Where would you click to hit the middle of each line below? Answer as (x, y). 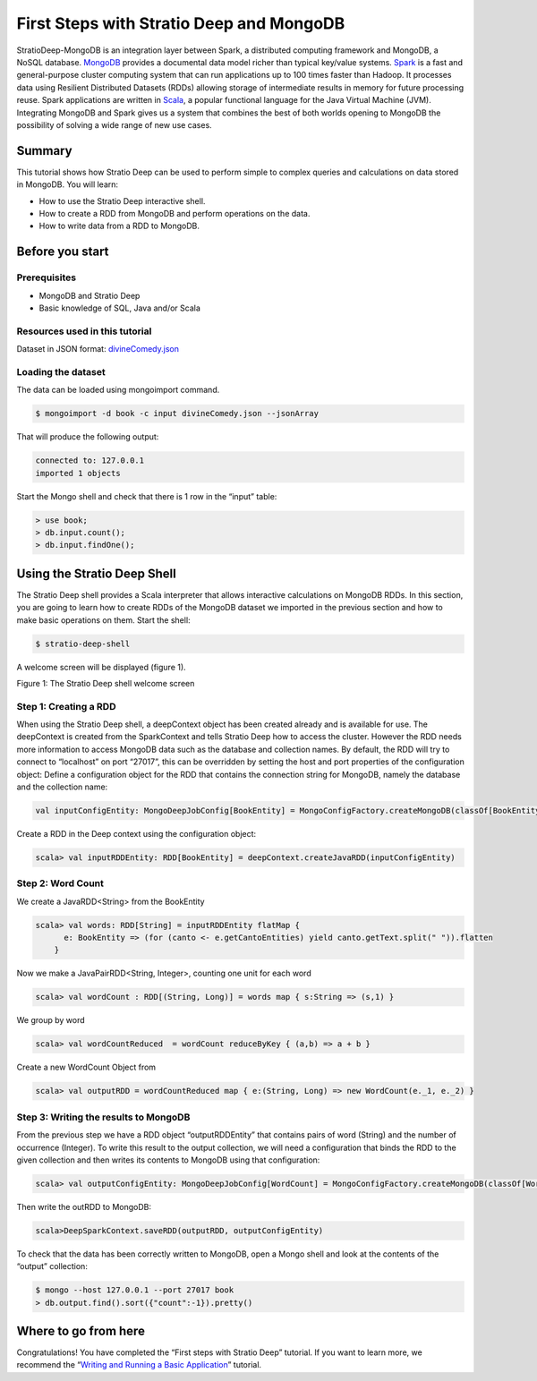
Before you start (63, 252)
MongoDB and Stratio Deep (89, 295)
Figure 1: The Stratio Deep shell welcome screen (106, 683)
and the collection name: (62, 787)
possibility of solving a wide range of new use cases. (114, 124)
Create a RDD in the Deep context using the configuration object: (136, 833)
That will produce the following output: (88, 437)
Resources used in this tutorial (84, 331)
